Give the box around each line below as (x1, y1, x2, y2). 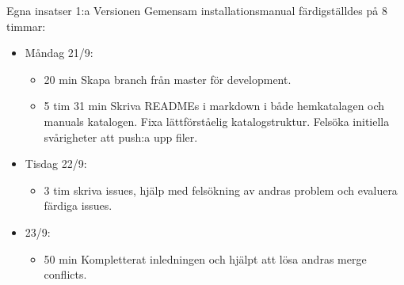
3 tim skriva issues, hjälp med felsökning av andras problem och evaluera (44, 181, 398, 198)
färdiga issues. (44, 197, 112, 214)
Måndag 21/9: (25, 44, 93, 61)
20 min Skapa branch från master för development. (44, 70, 292, 87)
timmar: (6, 17, 46, 34)
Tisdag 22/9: (25, 155, 87, 172)
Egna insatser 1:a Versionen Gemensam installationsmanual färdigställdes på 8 (6, 2, 387, 18)
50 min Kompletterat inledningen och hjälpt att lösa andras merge (44, 250, 367, 267)
